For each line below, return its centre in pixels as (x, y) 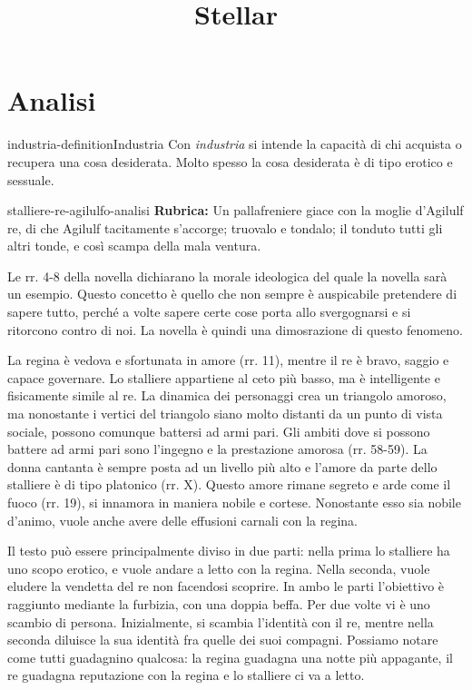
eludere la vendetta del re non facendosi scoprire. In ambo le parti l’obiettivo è (226, 586)
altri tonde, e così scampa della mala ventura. (134, 246)
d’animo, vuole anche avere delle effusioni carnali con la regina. (182, 520)
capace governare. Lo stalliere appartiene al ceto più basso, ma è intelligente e (224, 377)
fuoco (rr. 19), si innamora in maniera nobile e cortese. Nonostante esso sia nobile (234, 502)
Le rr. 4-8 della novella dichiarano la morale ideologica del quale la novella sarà (227, 276)
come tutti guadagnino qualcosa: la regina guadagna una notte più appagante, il (230, 657)
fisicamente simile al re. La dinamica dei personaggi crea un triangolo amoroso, (227, 395)
